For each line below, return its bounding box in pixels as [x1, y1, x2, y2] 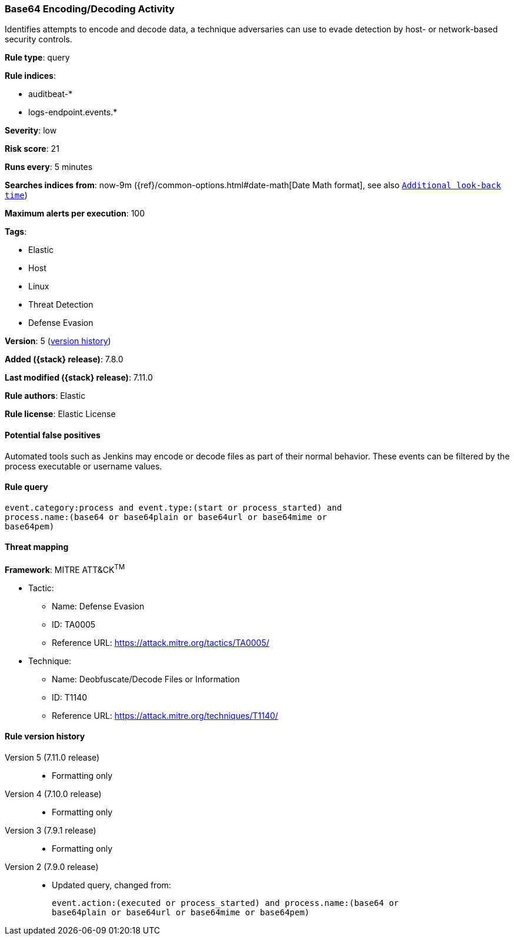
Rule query [5, 482, 48, 492]
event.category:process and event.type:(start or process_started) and [5, 502, 342, 512]
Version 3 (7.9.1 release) [5, 825, 96, 835]
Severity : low [5, 125, 57, 136]
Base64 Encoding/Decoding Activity [5, 3, 175, 15]
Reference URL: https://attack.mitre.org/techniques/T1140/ [52, 710, 278, 721]
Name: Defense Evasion [52, 601, 145, 611]
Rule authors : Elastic [5, 391, 86, 401]
